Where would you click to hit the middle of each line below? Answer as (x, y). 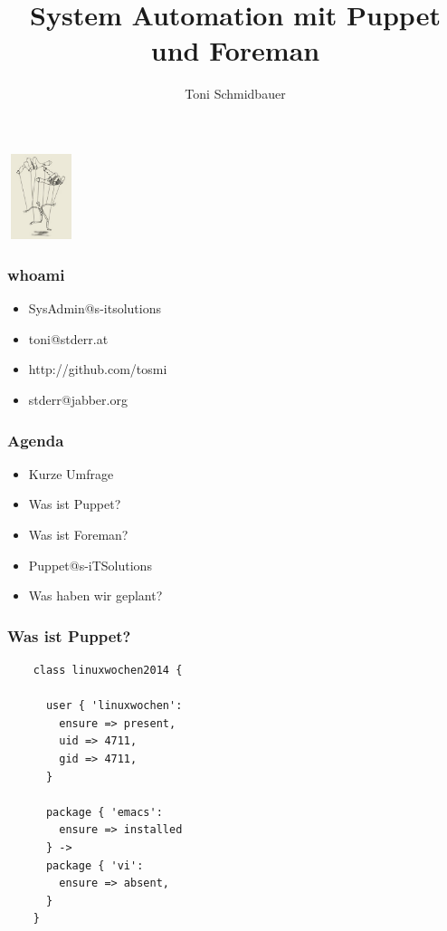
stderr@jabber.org (78, 399)
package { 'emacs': (104, 812)
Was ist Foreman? (78, 534)
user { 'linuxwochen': (114, 706)
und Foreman (235, 50)
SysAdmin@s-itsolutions (95, 308)
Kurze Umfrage (71, 473)
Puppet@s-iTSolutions (90, 565)
